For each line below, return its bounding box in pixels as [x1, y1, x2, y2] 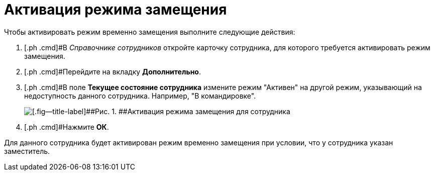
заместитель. [4, 146, 50, 155]
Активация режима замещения [4, 1, 227, 18]
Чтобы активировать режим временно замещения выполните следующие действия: [4, 27, 295, 36]
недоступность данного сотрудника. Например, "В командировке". [24, 91, 256, 100]
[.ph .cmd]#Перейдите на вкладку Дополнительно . [24, 67, 201, 76]
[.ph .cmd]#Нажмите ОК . [24, 122, 109, 131]
